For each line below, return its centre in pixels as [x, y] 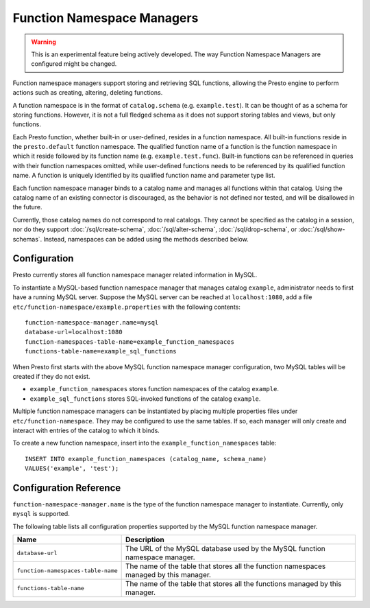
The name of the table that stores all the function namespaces [226, 566]
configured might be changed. [74, 64]
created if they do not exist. [51, 376]
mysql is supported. [41, 514]
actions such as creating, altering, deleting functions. [88, 93]
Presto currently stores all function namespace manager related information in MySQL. [135, 275]
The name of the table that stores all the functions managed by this [234, 584]
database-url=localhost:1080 [74, 332]
